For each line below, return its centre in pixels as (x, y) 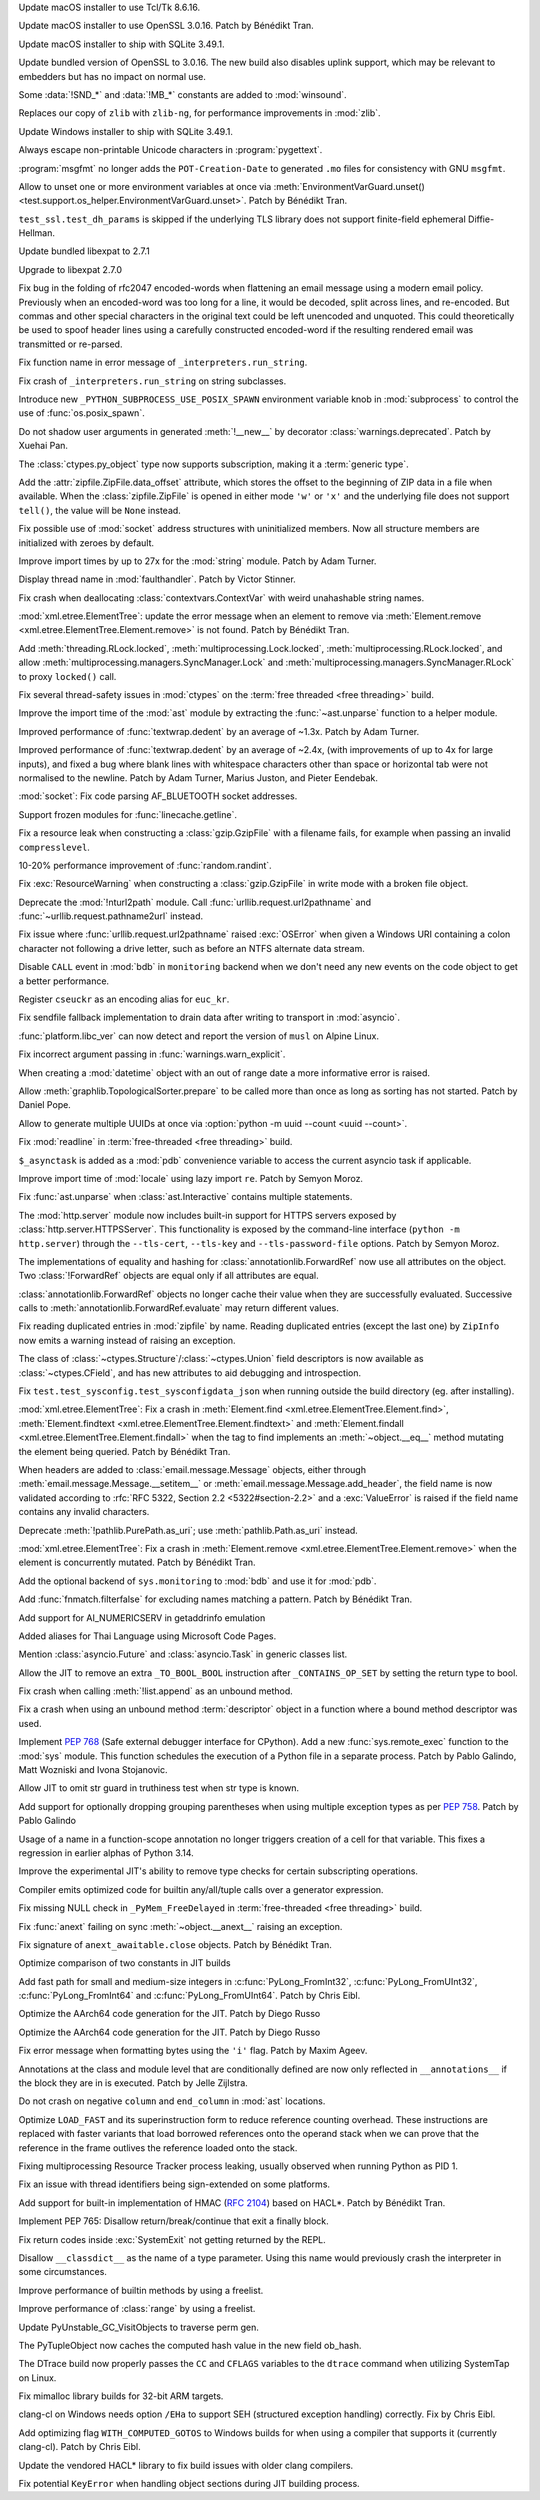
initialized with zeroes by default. (86, 542)
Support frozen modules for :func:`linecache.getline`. (127, 814)
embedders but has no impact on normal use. (112, 76)
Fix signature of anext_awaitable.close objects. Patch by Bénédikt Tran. (175, 1944)
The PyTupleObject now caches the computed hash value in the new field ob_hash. (190, 2345)
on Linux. (37, 2377)
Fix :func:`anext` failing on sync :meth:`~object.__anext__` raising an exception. (180, 1926)
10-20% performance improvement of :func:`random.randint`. (145, 865)
